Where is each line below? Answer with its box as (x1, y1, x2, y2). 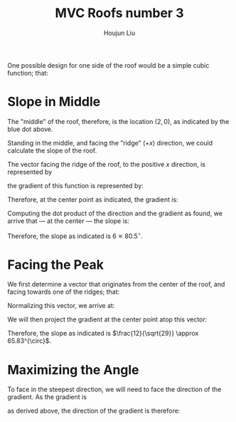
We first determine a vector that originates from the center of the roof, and (7, 280, 225, 289)
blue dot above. (7, 125, 53, 133)
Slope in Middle (7, 94, 101, 110)
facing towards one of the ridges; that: (7, 287, 120, 297)
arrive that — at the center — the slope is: (7, 216, 130, 225)
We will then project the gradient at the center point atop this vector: (7, 315, 208, 324)
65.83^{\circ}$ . (7, 336, 52, 345)
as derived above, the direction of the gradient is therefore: (7, 406, 181, 415)
